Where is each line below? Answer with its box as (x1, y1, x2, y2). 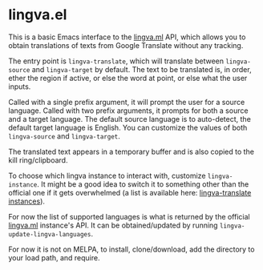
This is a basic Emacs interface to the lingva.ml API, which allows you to (8, 32, 246, 42)
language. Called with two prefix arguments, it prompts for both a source (8, 106, 249, 115)
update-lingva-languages (8, 230, 91, 238)
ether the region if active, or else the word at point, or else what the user (8, 73, 248, 83)
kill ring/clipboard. (8, 155, 68, 165)
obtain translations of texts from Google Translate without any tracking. (8, 40, 244, 50)
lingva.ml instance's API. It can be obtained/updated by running (8, 220, 218, 230)
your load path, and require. (8, 252, 100, 262)
